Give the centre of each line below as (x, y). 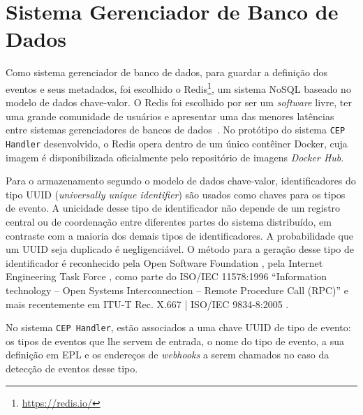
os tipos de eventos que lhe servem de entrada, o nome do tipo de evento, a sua (175, 341)
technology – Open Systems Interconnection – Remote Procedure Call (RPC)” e (177, 290)
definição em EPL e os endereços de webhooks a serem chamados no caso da (168, 355)
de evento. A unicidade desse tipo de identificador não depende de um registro (173, 208)
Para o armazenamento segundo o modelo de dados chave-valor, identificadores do (181, 181)
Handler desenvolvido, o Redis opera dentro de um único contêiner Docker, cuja (177, 143)
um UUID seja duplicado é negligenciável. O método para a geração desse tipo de (180, 249)
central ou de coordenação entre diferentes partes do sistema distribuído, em (169, 222)
